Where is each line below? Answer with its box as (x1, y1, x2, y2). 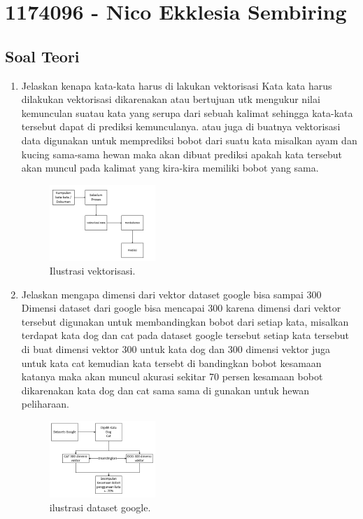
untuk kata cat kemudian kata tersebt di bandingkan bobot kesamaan (21, 355, 322, 370)
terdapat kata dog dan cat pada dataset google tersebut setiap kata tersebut (21, 328, 350, 342)
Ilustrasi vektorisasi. (49, 263, 136, 278)
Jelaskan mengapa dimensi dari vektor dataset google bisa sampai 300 (21, 286, 322, 301)
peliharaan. (21, 396, 69, 411)
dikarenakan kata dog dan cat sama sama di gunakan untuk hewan (21, 382, 310, 397)
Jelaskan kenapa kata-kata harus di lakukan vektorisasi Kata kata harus (21, 78, 332, 92)
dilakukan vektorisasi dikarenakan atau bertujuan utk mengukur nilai (21, 92, 320, 106)
